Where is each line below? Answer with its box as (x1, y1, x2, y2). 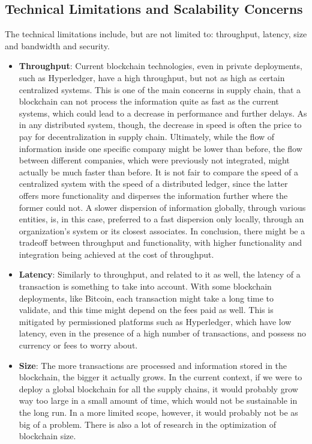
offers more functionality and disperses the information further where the (19, 189, 288, 201)
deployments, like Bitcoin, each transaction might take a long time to (19, 291, 274, 304)
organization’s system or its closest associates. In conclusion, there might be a (19, 224, 305, 237)
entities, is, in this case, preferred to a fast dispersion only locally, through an (19, 213, 304, 225)
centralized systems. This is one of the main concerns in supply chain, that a (19, 83, 301, 96)
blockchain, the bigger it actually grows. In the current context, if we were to (19, 371, 302, 383)
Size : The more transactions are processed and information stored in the (19, 359, 287, 371)
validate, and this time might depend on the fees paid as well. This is (19, 303, 274, 316)
